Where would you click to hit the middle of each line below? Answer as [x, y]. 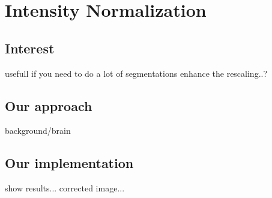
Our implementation [69, 163]
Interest [30, 48]
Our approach [49, 105]
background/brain [38, 130]
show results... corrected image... [65, 188]
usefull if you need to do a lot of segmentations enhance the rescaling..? [136, 73]
